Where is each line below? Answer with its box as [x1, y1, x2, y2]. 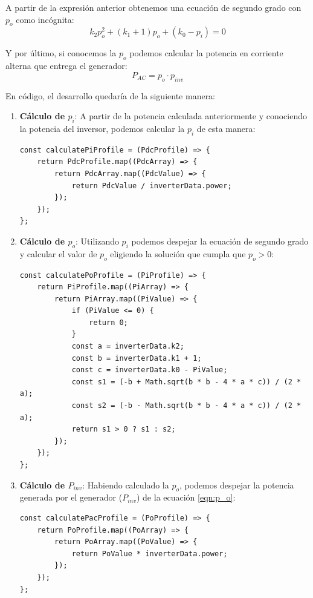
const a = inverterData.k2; [71, 342, 184, 351]
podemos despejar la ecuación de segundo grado [131, 234, 309, 247]
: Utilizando [75, 234, 119, 247]
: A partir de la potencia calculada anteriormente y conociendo [74, 110, 307, 122]
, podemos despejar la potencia [179, 478, 294, 491]
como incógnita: [16, 13, 74, 25]
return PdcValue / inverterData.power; [71, 181, 232, 190]
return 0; [89, 318, 128, 327]
